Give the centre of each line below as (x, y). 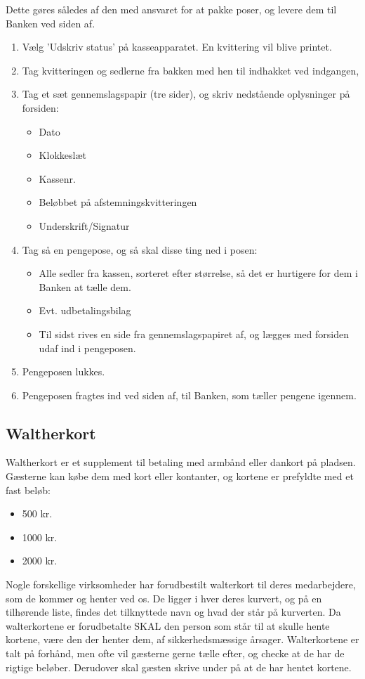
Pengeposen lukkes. (64, 371)
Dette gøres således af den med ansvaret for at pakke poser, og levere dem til (171, 9)
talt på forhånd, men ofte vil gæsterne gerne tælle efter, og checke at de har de (175, 653)
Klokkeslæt (62, 155)
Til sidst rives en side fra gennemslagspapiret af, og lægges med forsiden (194, 334)
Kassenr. (57, 178)
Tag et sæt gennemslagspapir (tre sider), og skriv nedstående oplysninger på (186, 94)
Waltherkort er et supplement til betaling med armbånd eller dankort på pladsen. (181, 462)
